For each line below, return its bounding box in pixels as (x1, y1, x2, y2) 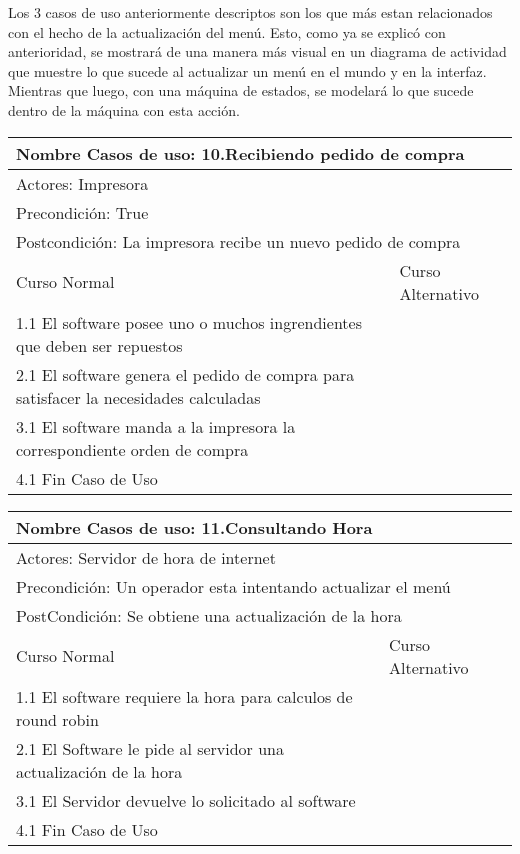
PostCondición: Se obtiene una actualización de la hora (16, 603, 402, 627)
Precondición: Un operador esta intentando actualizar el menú (16, 574, 451, 598)
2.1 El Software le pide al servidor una (16, 736, 285, 760)
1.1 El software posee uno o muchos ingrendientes (16, 310, 362, 334)
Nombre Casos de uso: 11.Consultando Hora (16, 515, 373, 539)
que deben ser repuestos (16, 333, 183, 357)
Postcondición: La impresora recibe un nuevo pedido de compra (16, 229, 461, 253)
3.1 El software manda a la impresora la (16, 414, 296, 438)
